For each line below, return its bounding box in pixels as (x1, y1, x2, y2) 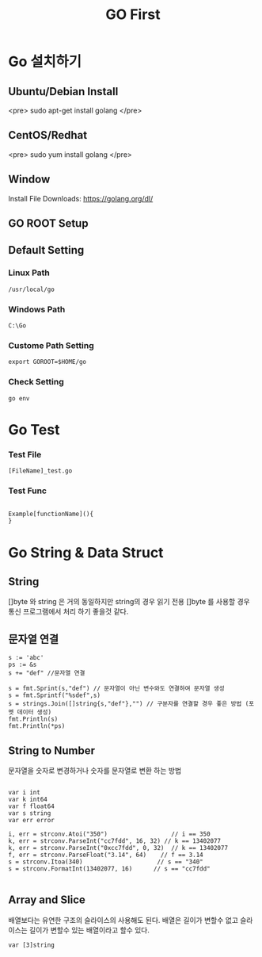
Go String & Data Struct (8, 543, 164, 561)
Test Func (8, 485, 47, 496)
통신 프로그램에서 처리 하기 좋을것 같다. (8, 607, 129, 616)
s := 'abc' (8, 654, 44, 662)
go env (8, 394, 30, 402)
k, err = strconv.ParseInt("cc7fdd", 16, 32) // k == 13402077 (8, 837, 222, 845)
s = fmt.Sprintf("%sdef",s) (8, 691, 101, 699)
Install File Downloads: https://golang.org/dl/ (8, 193, 154, 203)
